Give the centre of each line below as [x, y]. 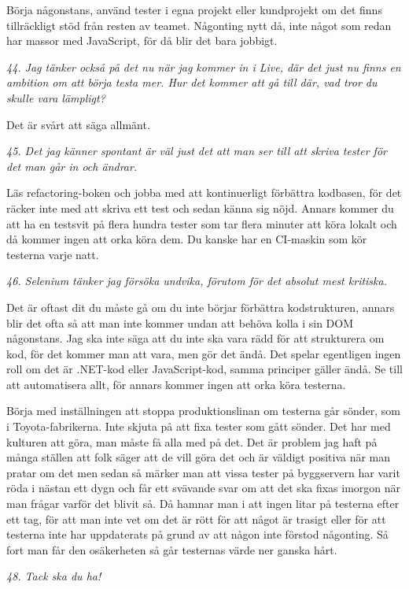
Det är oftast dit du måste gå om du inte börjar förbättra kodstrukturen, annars [201, 307]
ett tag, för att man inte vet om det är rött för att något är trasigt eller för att [196, 519]
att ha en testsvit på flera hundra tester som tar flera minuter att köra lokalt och [202, 223]
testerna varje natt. [53, 254]
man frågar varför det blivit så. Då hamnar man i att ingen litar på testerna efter [203, 504]
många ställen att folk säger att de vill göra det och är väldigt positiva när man [199, 457]
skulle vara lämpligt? [56, 97]
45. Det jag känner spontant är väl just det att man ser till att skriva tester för [197, 151]
